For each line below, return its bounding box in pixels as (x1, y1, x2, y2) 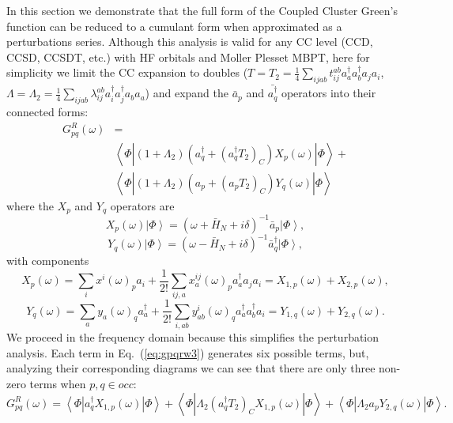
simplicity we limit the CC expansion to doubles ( (6, 64, 248, 81)
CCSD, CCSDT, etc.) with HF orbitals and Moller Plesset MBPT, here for (6, 48, 370, 65)
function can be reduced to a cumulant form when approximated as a (6, 17, 342, 34)
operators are (110, 197, 175, 213)
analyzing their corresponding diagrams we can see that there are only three (6, 360, 376, 376)
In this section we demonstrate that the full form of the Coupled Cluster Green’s (6, 2, 398, 18)
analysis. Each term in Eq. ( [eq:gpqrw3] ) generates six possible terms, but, (6, 344, 369, 361)
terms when (29, 376, 86, 392)
